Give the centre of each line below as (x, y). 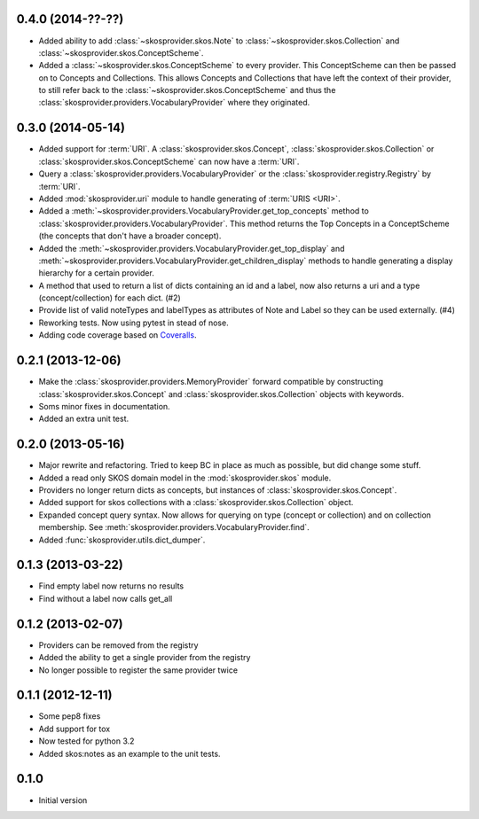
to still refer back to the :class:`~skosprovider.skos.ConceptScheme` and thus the (187, 90)
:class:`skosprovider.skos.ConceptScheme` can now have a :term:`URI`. (169, 161)
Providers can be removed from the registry (118, 645)
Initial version (63, 800)
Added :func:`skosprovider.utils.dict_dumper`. (122, 540)
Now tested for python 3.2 (86, 741)
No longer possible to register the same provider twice (138, 670)
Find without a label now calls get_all (106, 598)
